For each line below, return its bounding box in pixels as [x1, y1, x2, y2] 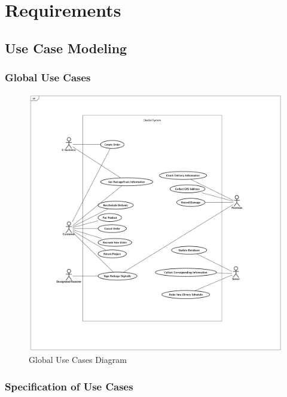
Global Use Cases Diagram [29, 353, 127, 366]
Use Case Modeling [5, 38, 127, 57]
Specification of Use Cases [5, 378, 133, 393]
